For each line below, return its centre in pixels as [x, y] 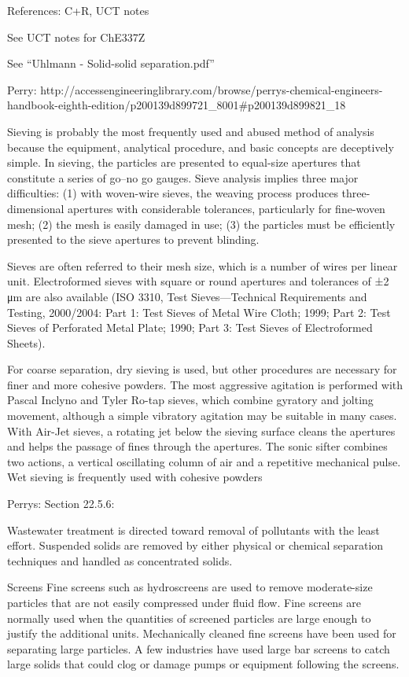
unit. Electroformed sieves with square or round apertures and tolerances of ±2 [198, 281]
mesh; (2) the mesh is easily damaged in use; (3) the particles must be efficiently [201, 224]
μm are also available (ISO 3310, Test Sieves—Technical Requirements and [187, 296]
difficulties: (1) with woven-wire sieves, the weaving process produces [173, 193]
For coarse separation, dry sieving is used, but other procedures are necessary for [202, 369]
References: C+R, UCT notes [78, 10]
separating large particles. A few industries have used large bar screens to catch [199, 648]
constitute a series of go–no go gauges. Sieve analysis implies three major [183, 177]
